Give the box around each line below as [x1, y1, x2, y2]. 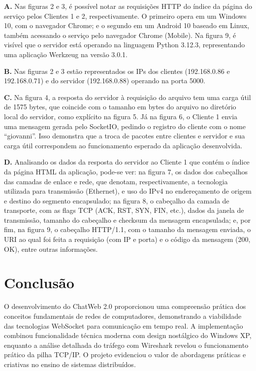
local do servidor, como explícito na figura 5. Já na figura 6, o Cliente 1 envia [4, 111, 238, 121]
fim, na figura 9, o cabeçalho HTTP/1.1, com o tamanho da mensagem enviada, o [4, 224, 251, 235]
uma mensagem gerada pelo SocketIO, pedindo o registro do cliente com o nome [4, 121, 246, 131]
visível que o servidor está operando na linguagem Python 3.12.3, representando [4, 39, 245, 50]
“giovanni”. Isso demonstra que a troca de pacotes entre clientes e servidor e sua [4, 131, 245, 141]
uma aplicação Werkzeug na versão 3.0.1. [4, 49, 128, 59]
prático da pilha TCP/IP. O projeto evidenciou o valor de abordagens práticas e [4, 349, 246, 360]
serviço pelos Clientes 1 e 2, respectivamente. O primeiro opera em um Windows [4, 10, 247, 21]
